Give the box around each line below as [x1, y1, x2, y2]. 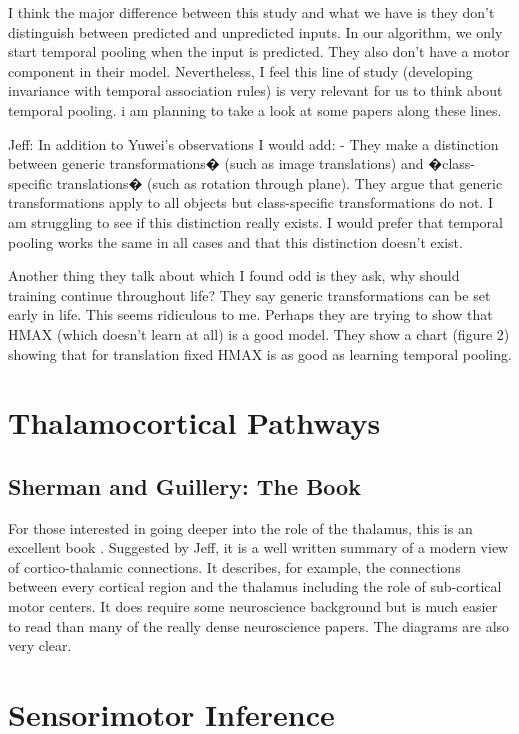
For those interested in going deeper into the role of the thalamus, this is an [8, 517, 473, 538]
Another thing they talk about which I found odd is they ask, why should [8, 265, 460, 286]
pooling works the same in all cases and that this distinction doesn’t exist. [8, 231, 463, 252]
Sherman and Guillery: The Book [8, 470, 361, 501]
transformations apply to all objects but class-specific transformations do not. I [8, 192, 493, 213]
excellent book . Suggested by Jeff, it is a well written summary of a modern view [8, 537, 509, 558]
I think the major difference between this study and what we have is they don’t [8, 2, 495, 22]
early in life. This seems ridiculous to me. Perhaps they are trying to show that [8, 304, 493, 325]
